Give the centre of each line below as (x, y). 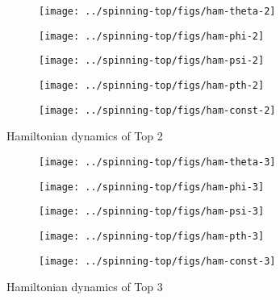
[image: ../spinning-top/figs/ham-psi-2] (152, 61)
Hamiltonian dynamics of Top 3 (85, 287)
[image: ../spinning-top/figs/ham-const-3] (157, 261)
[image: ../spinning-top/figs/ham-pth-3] (152, 236)
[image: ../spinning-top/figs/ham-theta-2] (157, 11)
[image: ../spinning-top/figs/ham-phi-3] (152, 187)
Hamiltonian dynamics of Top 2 (85, 136)
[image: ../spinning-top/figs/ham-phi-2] (152, 36)
